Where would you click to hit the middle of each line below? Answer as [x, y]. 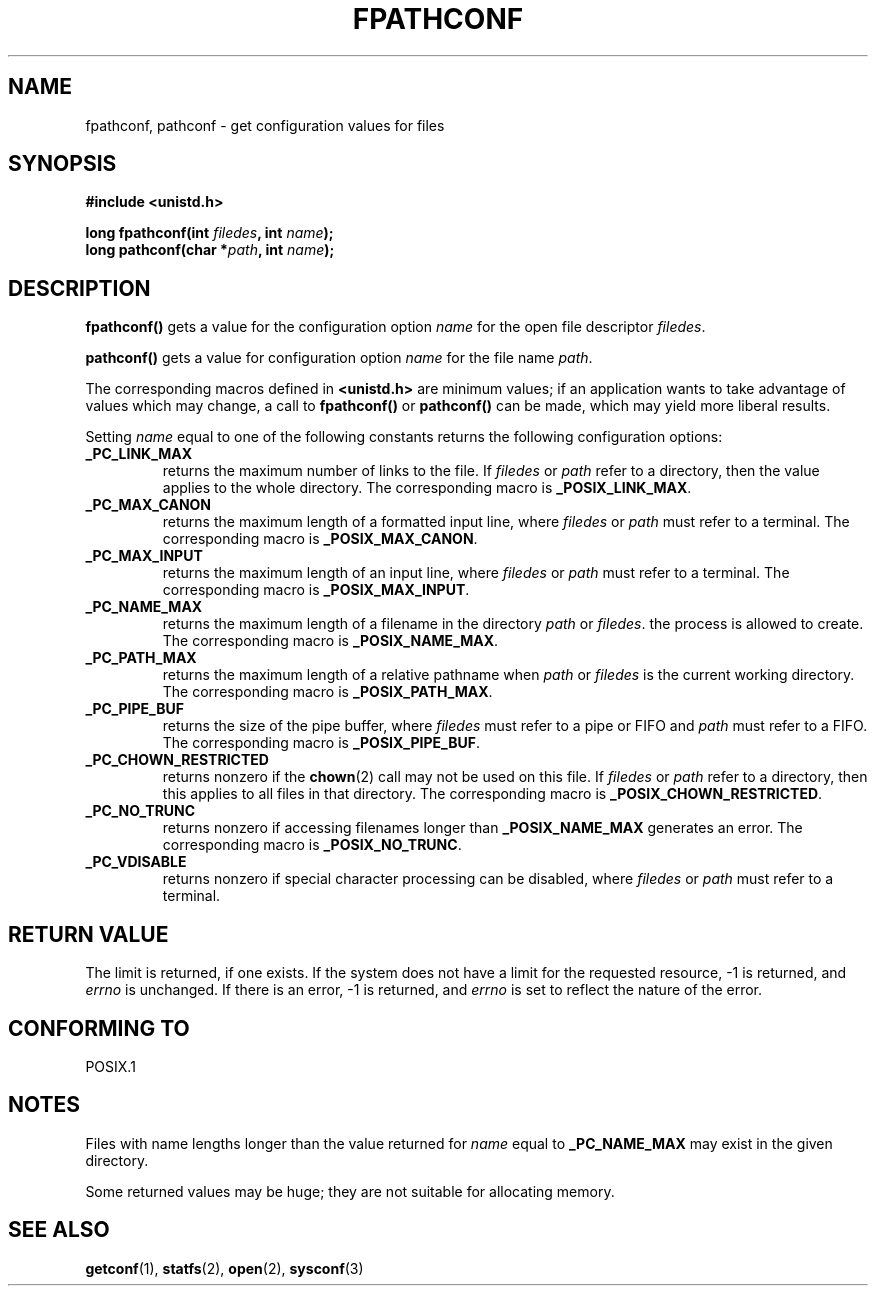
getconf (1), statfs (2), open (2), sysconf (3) [224, 1268]
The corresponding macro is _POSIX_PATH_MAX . [327, 692]
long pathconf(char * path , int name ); [210, 250]
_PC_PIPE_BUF [134, 709]
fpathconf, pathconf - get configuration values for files [265, 125]
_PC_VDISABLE [136, 862]
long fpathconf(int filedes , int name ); [209, 233]
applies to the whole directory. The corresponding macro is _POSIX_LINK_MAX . [427, 488]
